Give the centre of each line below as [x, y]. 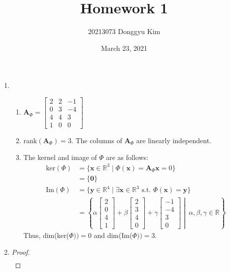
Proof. [21, 252]
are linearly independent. [174, 140]
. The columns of [97, 140]
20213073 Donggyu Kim [124, 31]
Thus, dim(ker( [46, 235]
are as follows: [127, 157]
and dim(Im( [113, 235]
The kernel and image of [60, 157]
